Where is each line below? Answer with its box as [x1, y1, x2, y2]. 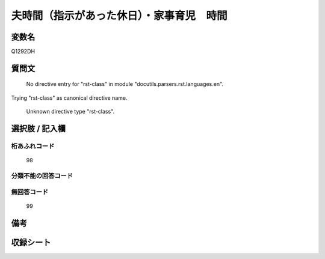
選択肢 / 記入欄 [11, 124, 66, 134]
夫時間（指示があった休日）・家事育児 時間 [11, 9, 228, 22]
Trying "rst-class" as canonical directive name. [11, 94, 128, 102]
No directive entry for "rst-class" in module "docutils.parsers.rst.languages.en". [26, 81, 224, 88]
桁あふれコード [11, 142, 55, 150]
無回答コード [11, 187, 49, 196]
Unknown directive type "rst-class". [26, 108, 115, 115]
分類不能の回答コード [11, 171, 73, 180]
